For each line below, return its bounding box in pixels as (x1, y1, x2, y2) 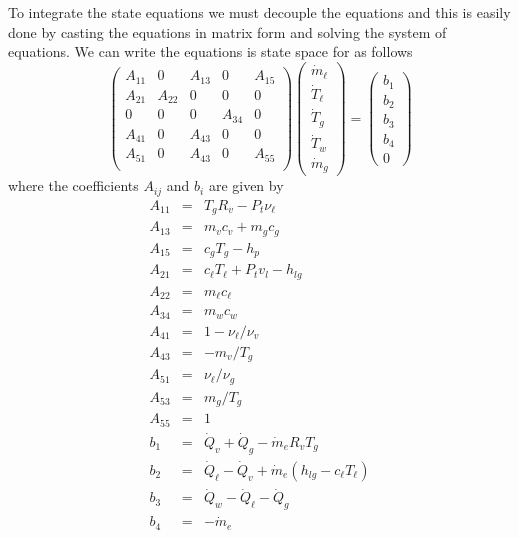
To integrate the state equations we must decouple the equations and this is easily (8, 2, 511, 22)
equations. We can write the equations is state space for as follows (8, 41, 413, 62)
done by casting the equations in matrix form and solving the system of (8, 21, 447, 42)
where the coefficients (8, 175, 139, 196)
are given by (208, 175, 284, 196)
